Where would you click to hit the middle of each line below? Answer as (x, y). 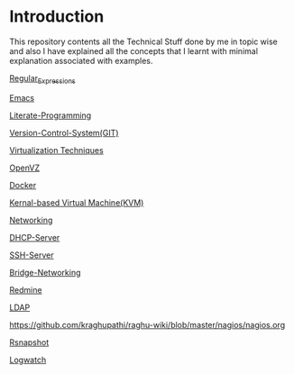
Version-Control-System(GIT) (64, 132)
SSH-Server (32, 255)
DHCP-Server (35, 237)
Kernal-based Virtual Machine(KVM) (77, 202)
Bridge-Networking (45, 272)
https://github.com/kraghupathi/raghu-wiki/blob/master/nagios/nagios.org (147, 324)
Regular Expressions (43, 79)
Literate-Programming (51, 115)
